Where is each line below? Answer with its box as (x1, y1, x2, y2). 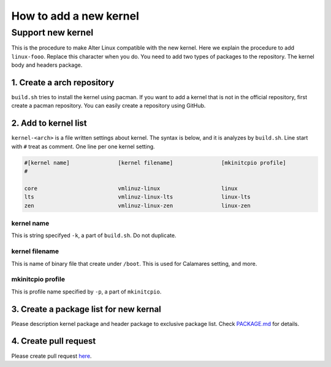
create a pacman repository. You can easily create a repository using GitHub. (11, 102, 206, 110)
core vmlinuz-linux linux (24, 184, 238, 192)
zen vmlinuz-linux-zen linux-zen (24, 202, 251, 209)
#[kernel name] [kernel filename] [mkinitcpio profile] (24, 159, 286, 166)
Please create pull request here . (11, 352, 92, 360)
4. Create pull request (11, 336, 96, 346)
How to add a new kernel (11, 9, 139, 23)
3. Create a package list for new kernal (11, 304, 162, 314)
